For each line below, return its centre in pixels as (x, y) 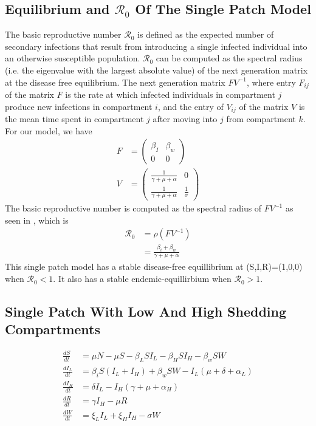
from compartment (261, 119)
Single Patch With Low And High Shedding (146, 311)
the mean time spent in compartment (74, 119)
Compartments (53, 329)
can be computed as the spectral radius (229, 58)
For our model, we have (49, 130)
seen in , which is (37, 220)
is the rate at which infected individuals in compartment (170, 94)
